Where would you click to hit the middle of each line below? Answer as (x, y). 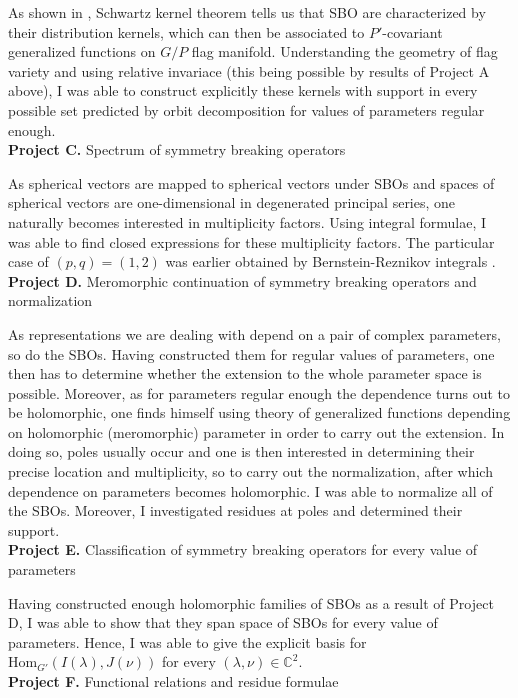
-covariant (412, 31)
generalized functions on (82, 51)
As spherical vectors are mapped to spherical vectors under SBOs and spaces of (251, 182)
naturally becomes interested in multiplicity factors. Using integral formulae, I (247, 221)
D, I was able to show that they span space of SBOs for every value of (223, 622)
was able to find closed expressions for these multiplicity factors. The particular (251, 241)
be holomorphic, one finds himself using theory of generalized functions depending (259, 412)
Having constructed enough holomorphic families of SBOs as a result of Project (251, 602)
